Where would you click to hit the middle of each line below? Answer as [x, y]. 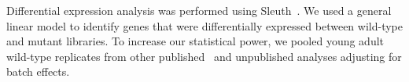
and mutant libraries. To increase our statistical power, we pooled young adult [195, 41]
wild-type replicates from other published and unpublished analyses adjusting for [204, 56]
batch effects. [38, 71]
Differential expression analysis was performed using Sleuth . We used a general [199, 10]
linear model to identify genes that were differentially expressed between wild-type [204, 25]
